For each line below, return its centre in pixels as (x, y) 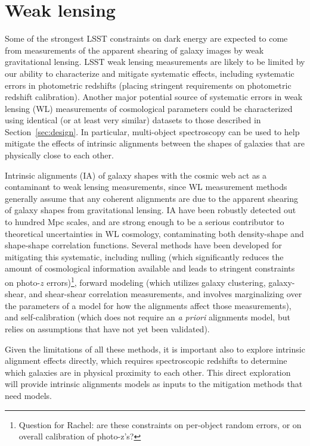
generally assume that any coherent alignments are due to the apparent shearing (152, 198)
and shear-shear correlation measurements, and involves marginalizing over (165, 294)
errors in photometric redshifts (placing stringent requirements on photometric (148, 85)
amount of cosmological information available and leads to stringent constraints (150, 268)
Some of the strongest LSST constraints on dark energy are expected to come (146, 38)
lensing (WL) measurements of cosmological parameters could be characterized (149, 108)
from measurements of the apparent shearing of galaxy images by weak (134, 50)
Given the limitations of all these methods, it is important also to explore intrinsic (155, 349)
